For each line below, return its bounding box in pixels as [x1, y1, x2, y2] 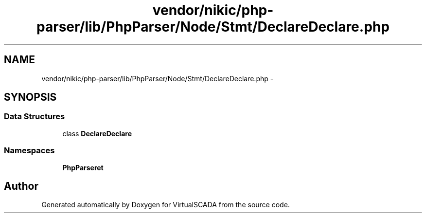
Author [4, 180, 38, 192]
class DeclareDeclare [62, 129, 132, 138]
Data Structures [4, 111, 65, 122]
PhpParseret [62, 163, 104, 172]
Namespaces [4, 145, 55, 156]
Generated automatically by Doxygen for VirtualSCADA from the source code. [41, 200, 290, 209]
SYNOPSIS [4, 91, 57, 104]
